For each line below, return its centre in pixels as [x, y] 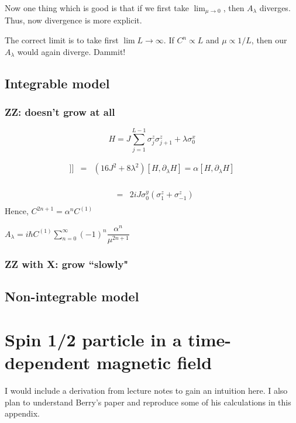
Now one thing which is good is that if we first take [97, 8]
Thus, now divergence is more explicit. [73, 20]
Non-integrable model [72, 296]
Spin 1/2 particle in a [93, 340]
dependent [48, 362]
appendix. [22, 413]
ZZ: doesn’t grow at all [60, 111]
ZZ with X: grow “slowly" [67, 264]
